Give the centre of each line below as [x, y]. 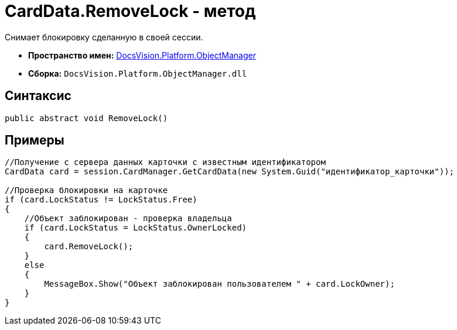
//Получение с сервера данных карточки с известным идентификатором [165, 162]
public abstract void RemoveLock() [86, 118]
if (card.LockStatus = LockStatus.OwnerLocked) [136, 228]
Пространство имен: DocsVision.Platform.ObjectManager [142, 55]
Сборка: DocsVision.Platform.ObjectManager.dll [138, 73]
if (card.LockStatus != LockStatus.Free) [101, 200]
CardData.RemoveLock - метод [130, 11]
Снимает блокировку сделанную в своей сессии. [104, 37]
